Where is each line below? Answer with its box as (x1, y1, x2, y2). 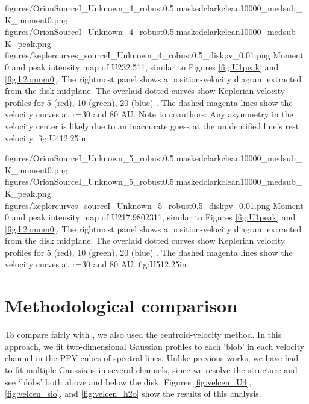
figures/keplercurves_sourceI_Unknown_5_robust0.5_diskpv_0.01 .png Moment (5, 199, 304, 211)
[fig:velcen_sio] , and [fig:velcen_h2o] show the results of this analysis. (5, 387, 261, 400)
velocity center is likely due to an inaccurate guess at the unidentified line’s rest (5, 119, 299, 132)
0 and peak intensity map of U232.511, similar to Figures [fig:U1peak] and (5, 60, 279, 73)
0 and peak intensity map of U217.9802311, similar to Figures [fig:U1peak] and (5, 211, 296, 223)
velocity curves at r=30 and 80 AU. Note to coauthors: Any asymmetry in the (5, 108, 293, 120)
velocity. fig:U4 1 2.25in (5, 131, 86, 144)
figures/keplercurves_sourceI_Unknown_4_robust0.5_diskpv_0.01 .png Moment (5, 49, 304, 61)
